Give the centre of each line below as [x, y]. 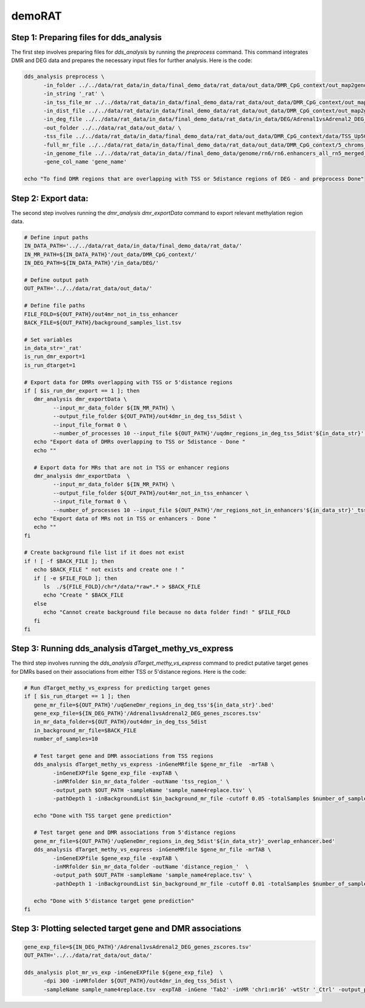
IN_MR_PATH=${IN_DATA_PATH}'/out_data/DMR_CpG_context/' [111, 254]
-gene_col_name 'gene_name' [85, 162]
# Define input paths [56, 237]
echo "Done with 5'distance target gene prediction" [114, 901]
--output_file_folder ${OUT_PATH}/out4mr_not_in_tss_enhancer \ [151, 493]
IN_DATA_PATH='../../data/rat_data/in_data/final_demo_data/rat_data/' [133, 246]
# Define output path [56, 280]
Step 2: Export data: [50, 198]
